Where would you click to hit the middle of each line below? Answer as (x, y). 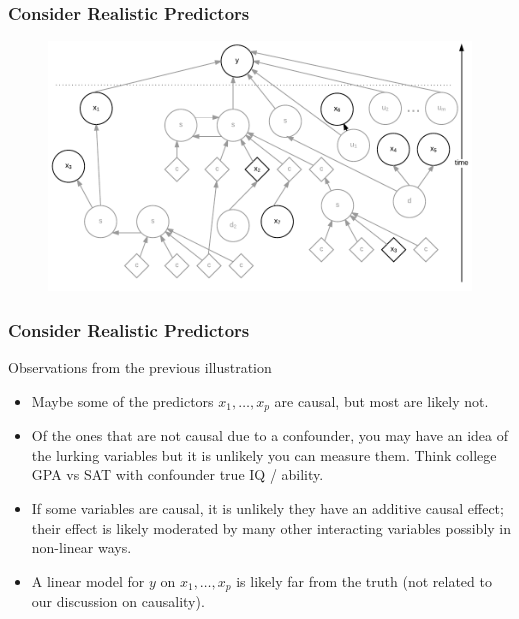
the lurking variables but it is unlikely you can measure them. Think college (264, 454)
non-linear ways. (81, 547)
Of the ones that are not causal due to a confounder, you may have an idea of (270, 435)
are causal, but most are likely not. (381, 400)
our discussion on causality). (118, 601)
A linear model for (88, 580)
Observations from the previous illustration (140, 367)
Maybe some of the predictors (122, 400)
